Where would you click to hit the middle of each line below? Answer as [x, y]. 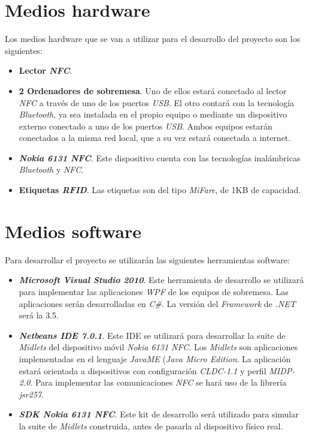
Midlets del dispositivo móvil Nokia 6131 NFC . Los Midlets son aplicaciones [158, 347]
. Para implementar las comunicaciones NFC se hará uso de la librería [158, 382]
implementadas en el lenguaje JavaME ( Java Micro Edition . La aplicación [155, 358]
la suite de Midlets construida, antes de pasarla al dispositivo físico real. [151, 426]
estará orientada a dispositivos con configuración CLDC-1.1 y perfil [143, 370]
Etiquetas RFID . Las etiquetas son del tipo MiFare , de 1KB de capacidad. [160, 190]
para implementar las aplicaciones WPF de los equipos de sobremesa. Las [154, 291]
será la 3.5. [39, 315]
